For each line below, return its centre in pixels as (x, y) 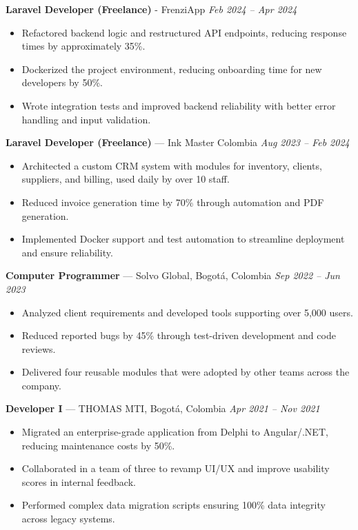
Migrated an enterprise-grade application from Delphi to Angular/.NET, (175, 432)
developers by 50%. (62, 82)
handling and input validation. (86, 119)
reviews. (39, 348)
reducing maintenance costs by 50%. (98, 445)
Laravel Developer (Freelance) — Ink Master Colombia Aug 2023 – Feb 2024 (178, 142)
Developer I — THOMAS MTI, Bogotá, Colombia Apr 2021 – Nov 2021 (163, 408)
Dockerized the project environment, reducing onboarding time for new (172, 69)
